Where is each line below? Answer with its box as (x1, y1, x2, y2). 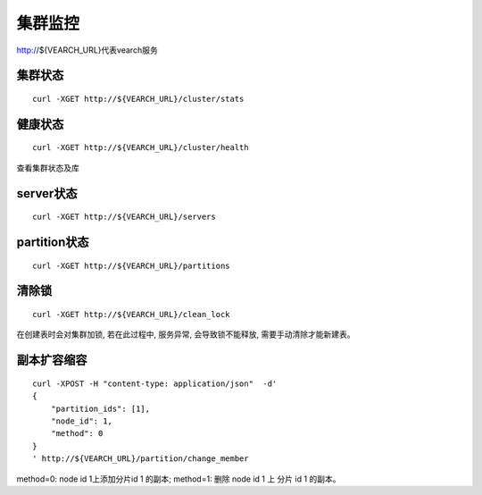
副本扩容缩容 (16, 353, 87, 368)
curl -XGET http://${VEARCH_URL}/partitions (32, 260, 231, 271)
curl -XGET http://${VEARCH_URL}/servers (32, 212, 216, 222)
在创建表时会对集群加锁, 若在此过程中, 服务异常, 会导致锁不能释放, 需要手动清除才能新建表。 (16, 329, 355, 340)
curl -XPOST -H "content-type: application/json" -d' (32, 378, 278, 389)
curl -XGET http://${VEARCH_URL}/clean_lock (32, 309, 231, 319)
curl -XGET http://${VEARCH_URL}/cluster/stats (32, 94, 245, 104)
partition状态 (16, 234, 89, 249)
